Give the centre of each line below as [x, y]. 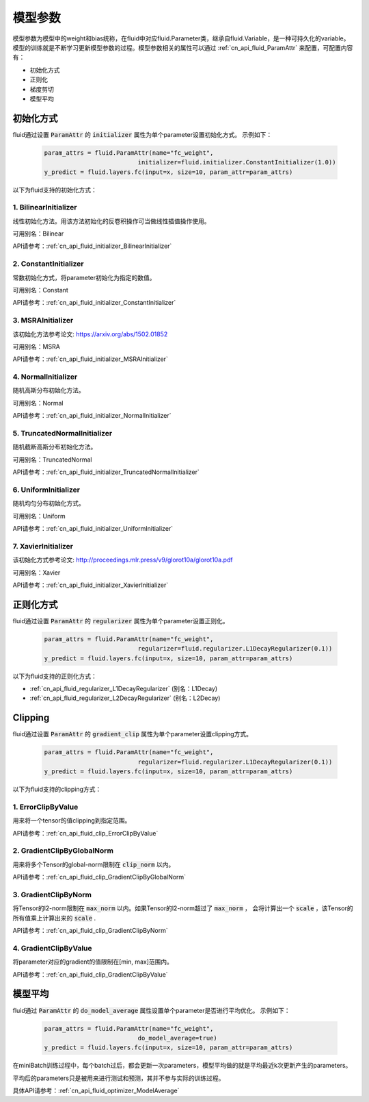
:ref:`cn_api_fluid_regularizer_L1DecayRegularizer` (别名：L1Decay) [124, 689]
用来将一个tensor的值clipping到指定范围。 [72, 821]
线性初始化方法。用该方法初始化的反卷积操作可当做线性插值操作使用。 [111, 221]
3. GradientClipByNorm [52, 894]
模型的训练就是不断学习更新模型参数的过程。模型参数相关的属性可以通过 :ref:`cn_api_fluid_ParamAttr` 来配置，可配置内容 [183, 47]
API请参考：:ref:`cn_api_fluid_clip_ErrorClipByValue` [85, 833]
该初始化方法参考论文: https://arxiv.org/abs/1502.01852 [90, 334]
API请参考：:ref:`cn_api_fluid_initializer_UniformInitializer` [93, 529]
